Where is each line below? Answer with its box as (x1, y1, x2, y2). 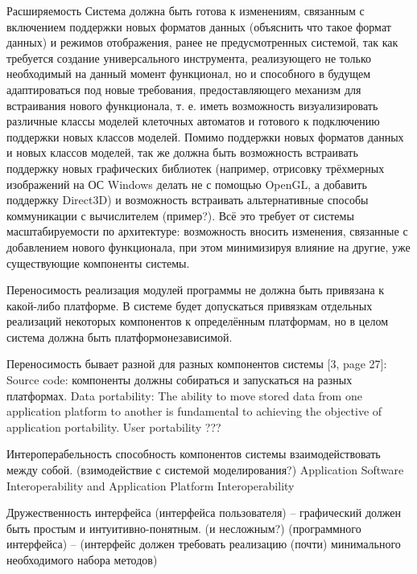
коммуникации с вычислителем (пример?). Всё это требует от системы (6, 207, 354, 223)
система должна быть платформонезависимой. (6, 328, 233, 345)
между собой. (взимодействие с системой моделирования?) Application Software (6, 461, 404, 478)
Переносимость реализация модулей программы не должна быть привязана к (6, 281, 385, 298)
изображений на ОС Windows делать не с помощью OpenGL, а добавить (6, 175, 367, 192)
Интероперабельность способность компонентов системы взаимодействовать (6, 445, 381, 462)
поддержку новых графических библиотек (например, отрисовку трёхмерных (6, 159, 385, 176)
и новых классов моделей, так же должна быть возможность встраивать (6, 144, 358, 161)
